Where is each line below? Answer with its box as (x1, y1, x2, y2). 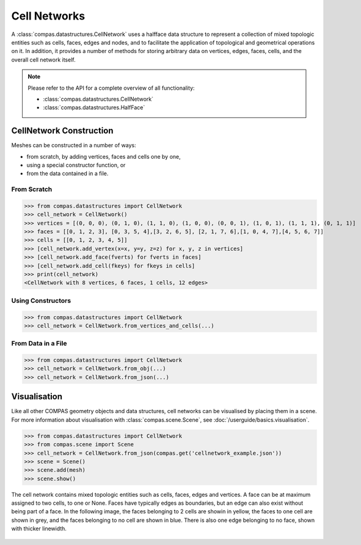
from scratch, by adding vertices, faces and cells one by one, (26, 153, 181, 160)
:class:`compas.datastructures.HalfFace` (43, 104, 145, 111)
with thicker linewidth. (11, 525, 67, 532)
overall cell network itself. (11, 56, 76, 63)
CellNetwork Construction (11, 126, 114, 136)
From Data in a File (11, 339, 67, 348)
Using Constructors (11, 296, 71, 305)
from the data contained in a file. (26, 170, 109, 177)
